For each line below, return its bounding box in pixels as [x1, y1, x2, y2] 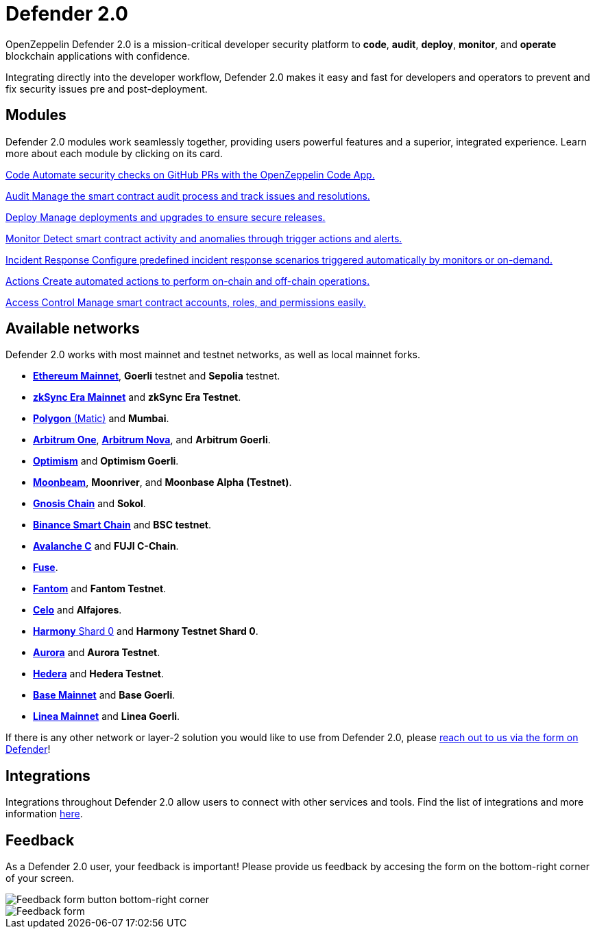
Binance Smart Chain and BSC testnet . [33, 519, 211, 531]
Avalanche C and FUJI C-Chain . [33, 540, 179, 552]
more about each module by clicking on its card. [5, 147, 223, 159]
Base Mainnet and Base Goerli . [33, 689, 175, 701]
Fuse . [33, 561, 58, 574]
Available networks [5, 320, 140, 338]
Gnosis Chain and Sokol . [33, 498, 146, 510]
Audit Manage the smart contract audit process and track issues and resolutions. [5, 189, 370, 202]
